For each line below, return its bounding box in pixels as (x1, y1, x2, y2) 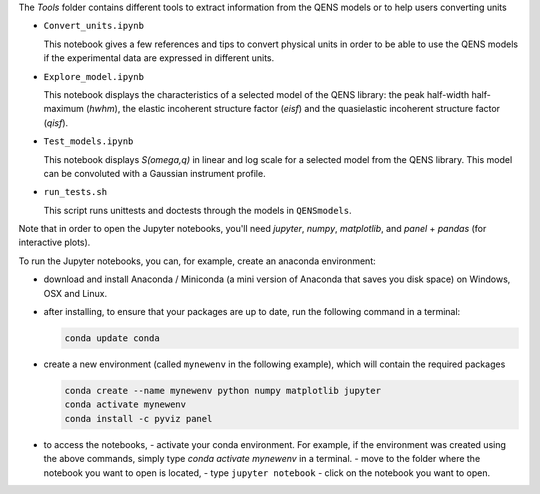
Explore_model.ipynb (43, 71, 145, 82)
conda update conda (64, 333, 160, 344)
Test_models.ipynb (43, 136, 134, 147)
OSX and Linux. (43, 287, 108, 299)
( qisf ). (43, 116, 69, 129)
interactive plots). (18, 236, 91, 249)
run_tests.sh (43, 186, 108, 198)
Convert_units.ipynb (43, 20, 145, 32)
